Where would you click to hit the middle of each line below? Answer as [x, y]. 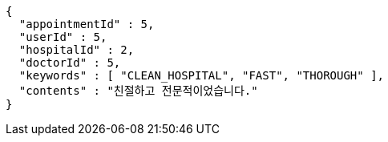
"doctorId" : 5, [70, 63]
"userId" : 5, [63, 37]
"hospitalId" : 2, [77, 50]
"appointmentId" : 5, [87, 24]
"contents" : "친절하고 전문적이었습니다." [138, 91]
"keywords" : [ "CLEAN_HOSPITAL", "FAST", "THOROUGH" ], [202, 75]
